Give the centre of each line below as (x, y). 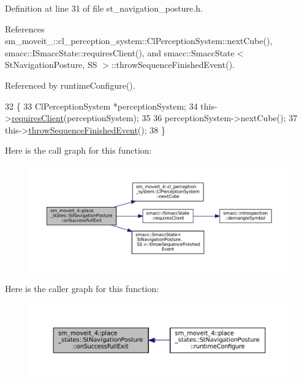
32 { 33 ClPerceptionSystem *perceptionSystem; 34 (101, 106)
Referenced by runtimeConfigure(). (70, 85)
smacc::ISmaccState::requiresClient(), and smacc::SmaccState (120, 52)
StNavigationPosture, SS (51, 65)
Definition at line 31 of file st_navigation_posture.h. (104, 8)
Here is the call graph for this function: (78, 150)
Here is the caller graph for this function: (82, 289)
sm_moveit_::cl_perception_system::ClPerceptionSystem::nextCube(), (139, 41)
